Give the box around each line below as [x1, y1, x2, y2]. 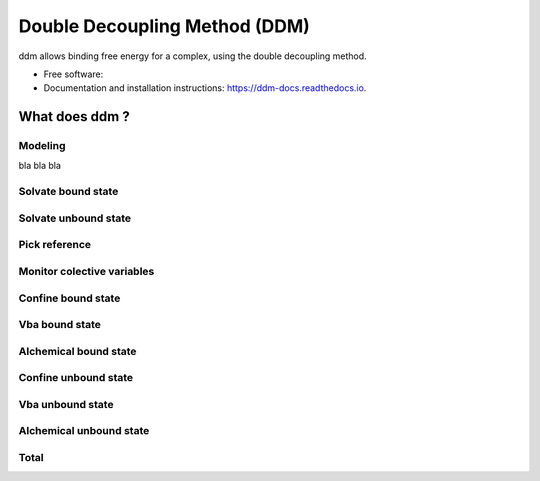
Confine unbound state [18, 371, 134, 385]
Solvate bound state [18, 185, 119, 199]
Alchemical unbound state [18, 424, 150, 438]
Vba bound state [18, 318, 102, 332]
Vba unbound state [18, 397, 114, 411]
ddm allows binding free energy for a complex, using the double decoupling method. [18, 50, 367, 62]
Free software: [43, 68, 104, 80]
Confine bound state [18, 291, 121, 305]
